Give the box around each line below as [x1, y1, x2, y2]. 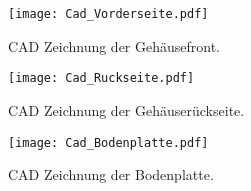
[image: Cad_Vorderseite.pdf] [8, 7, 209, 21]
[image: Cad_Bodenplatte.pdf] [8, 135, 209, 150]
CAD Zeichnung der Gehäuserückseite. [8, 99, 245, 120]
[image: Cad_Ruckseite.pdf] [8, 71, 195, 86]
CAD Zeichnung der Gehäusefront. [8, 35, 221, 56]
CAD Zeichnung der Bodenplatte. [8, 164, 214, 185]
